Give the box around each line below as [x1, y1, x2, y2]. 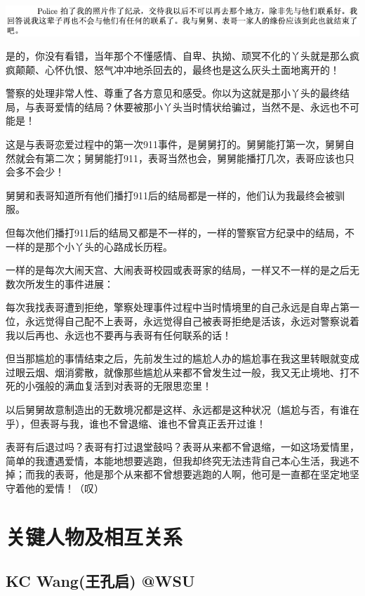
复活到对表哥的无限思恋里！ [84, 378, 212, 393]
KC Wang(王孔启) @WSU [6, 570, 195, 592]
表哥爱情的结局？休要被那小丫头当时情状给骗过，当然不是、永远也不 [34, 99, 350, 114]
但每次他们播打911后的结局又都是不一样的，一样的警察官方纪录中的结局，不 [6, 225, 354, 240]
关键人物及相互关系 [6, 522, 183, 550]
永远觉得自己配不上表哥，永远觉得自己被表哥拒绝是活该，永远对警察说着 [25, 314, 359, 328]
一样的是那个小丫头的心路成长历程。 [6, 239, 173, 253]
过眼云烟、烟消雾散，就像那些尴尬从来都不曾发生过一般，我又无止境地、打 [6, 364, 350, 379]
